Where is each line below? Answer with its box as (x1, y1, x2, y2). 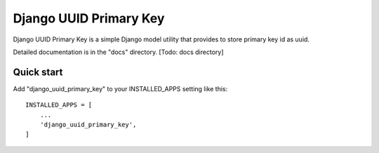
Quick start (13, 66, 63, 78)
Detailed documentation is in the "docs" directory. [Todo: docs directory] (13, 48, 224, 56)
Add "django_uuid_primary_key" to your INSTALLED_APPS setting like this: (13, 84, 228, 93)
